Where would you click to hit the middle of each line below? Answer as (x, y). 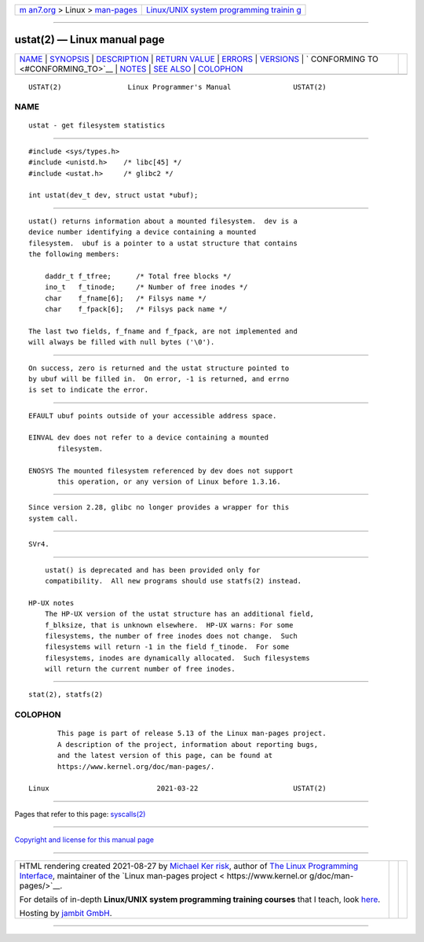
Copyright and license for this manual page (84, 840)
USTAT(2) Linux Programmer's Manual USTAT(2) (177, 87)
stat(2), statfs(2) (66, 695)
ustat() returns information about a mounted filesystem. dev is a (163, 221)
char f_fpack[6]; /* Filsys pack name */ (136, 309)
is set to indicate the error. (89, 390)
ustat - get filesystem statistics (97, 125)
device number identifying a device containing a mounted (143, 232)
